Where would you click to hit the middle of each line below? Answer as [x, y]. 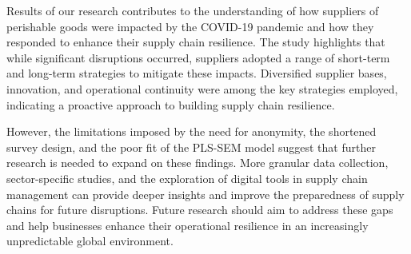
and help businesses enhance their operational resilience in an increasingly [188, 225]
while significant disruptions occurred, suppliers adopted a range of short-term [198, 57]
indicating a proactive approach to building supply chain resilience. [171, 104]
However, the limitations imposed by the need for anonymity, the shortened [192, 131]
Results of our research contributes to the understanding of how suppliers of [193, 10]
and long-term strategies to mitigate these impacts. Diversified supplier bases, [197, 73]
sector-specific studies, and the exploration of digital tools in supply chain [187, 178]
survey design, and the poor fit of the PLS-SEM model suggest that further [191, 147]
